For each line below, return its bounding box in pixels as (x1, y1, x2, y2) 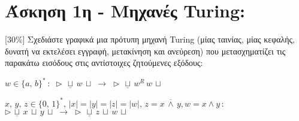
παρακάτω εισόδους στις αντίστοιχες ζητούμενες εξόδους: (5, 56, 203, 69)
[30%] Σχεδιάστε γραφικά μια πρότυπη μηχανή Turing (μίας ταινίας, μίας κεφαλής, (5, 33, 295, 46)
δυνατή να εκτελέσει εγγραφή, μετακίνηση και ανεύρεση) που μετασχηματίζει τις (5, 44, 286, 57)
